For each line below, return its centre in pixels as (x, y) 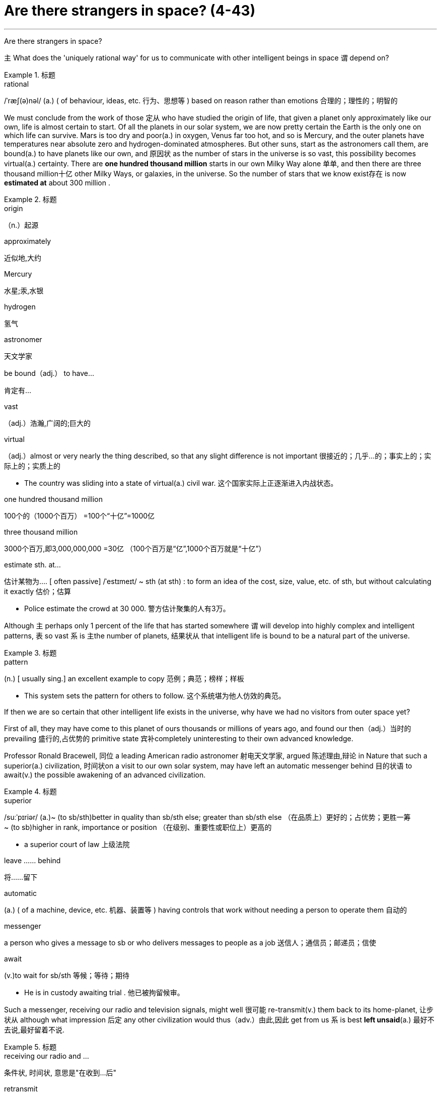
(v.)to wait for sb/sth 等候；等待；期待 (67, 975)
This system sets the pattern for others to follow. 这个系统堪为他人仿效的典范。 (155, 695)
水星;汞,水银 (24, 290)
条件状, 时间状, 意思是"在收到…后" (60, 1072)
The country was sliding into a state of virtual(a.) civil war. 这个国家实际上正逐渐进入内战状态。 (181, 483)
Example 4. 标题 (30, 791)
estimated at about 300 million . (57, 182)
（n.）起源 (21, 225)
